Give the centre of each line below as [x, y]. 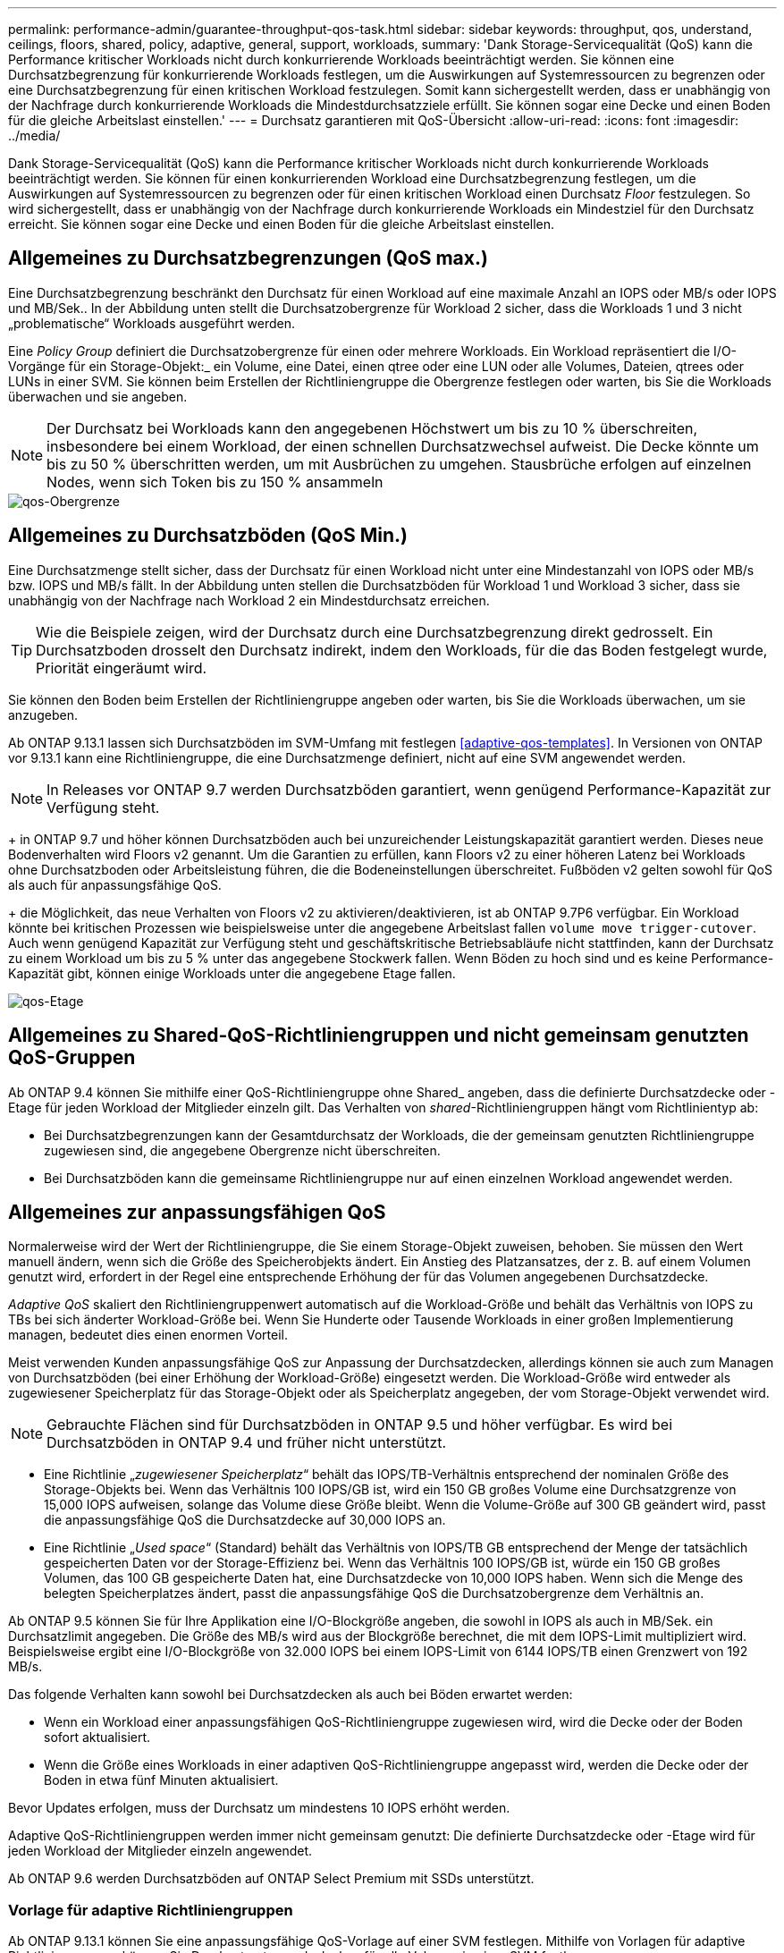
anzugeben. [43, 714]
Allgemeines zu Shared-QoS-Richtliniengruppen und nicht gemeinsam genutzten [379, 1036]
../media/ [34, 135]
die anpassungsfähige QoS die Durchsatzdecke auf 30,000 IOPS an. [245, 1520]
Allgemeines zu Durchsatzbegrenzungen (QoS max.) [248, 258]
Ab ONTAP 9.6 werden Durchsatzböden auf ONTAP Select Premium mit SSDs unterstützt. [271, 1879]
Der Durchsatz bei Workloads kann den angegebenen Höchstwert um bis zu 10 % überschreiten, [372, 428]
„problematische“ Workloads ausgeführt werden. [152, 323]
